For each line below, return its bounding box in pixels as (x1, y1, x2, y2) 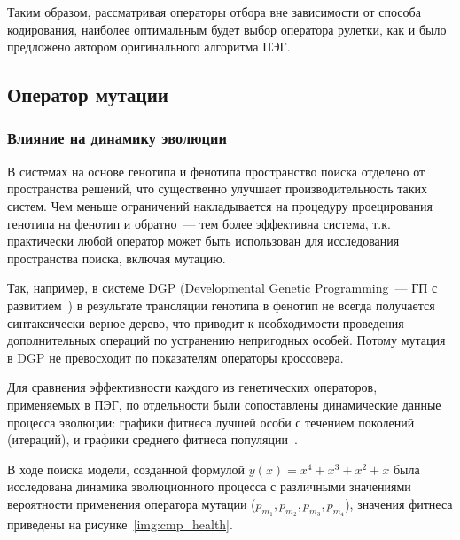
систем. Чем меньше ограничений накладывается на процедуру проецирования (7, 196, 433, 215)
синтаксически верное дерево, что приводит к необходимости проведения (7, 313, 404, 332)
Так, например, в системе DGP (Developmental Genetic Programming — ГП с (7, 278, 438, 297)
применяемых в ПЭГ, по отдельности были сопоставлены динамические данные (7, 395, 441, 413)
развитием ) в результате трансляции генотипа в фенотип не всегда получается (7, 295, 435, 314)
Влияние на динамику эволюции (7, 127, 227, 149)
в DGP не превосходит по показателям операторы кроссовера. (7, 348, 344, 366)
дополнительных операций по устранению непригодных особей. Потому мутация (7, 331, 446, 349)
